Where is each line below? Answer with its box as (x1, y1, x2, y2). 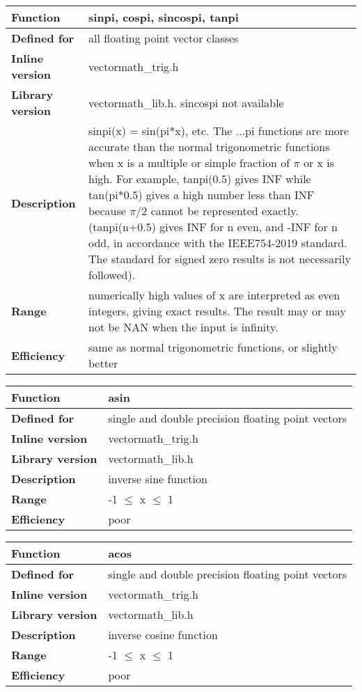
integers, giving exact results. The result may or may (88, 303, 346, 319)
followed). (88, 267, 136, 283)
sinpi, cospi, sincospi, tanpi (88, 9, 239, 25)
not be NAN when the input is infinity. (88, 319, 278, 335)
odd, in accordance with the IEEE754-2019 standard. (88, 235, 347, 251)
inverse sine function (108, 471, 207, 487)
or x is (303, 155, 335, 171)
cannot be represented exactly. (150, 203, 299, 219)
